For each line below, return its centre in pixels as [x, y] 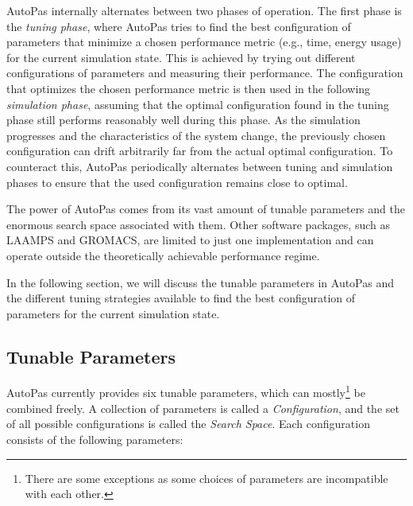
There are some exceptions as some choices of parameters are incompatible [206, 478]
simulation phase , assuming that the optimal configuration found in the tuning [198, 104]
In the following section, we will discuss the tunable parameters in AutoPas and [200, 282]
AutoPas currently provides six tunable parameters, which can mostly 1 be [186, 391]
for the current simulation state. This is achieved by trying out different [181, 57]
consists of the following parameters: [95, 439]
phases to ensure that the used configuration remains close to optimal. [177, 182]
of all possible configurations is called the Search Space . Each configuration [188, 424]
